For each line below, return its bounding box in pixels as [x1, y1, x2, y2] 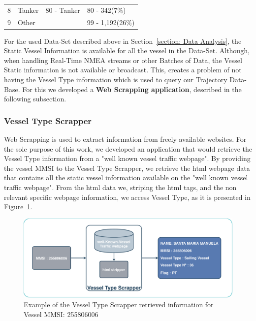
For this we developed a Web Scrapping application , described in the [22, 84, 242, 94]
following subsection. [4, 94, 66, 104]
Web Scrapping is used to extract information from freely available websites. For [4, 134, 247, 144]
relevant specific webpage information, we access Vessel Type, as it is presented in [4, 192, 251, 202]
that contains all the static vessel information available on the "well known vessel [4, 172, 248, 183]
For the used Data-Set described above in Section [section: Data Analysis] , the [4, 35, 242, 46]
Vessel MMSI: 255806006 [24, 309, 98, 319]
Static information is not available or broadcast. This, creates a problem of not [4, 64, 242, 75]
